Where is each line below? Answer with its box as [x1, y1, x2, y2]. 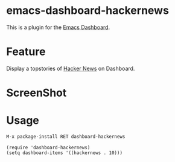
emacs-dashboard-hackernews [6, 4, 169, 18]
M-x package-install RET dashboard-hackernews [6, 134, 126, 140]
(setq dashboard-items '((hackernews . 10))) [6, 149, 122, 156]
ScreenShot [6, 86, 67, 100]
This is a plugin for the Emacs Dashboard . [6, 24, 110, 31]
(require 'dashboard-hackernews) [6, 144, 91, 151]
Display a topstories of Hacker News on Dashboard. [6, 65, 135, 72]
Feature [6, 45, 46, 59]
